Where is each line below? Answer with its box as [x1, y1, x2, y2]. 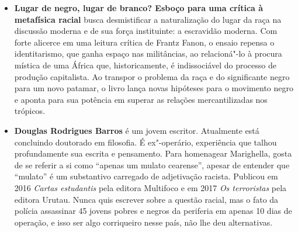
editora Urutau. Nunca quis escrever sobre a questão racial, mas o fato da [14, 193, 279, 205]
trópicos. [14, 105, 46, 117]
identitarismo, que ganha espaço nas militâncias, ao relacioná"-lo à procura [14, 47, 282, 60]
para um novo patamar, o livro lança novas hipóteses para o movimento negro [14, 82, 293, 94]
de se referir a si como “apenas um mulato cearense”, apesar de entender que [14, 158, 290, 171]
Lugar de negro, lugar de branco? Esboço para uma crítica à [14, 2, 264, 13]
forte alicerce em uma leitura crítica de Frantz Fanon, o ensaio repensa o [14, 36, 275, 48]
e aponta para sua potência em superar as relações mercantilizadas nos [14, 93, 268, 105]
